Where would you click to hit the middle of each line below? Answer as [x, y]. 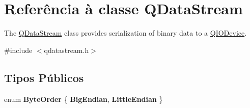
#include [18, 50]
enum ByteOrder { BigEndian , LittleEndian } [84, 99]
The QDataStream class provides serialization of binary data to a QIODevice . [126, 33]
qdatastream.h [66, 50]
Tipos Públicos [44, 77]
